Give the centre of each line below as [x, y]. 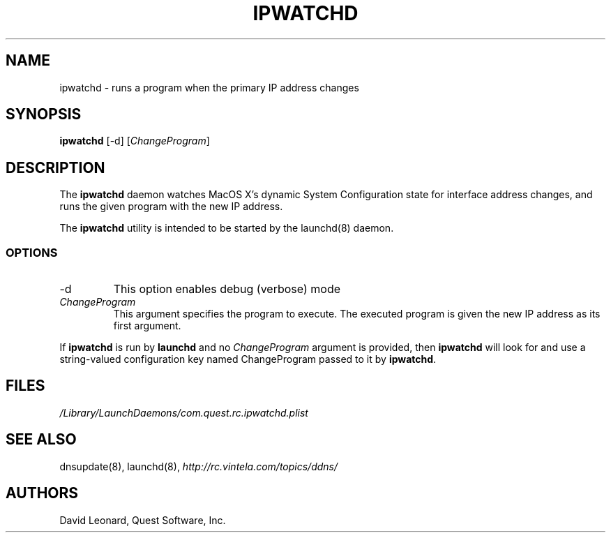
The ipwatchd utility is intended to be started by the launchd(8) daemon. [227, 228]
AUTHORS [42, 493]
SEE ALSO [41, 440]
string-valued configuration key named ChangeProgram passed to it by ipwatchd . [248, 359]
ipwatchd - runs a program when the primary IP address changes [209, 87]
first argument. [147, 326]
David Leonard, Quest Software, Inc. [143, 520]
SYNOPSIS [44, 114]
